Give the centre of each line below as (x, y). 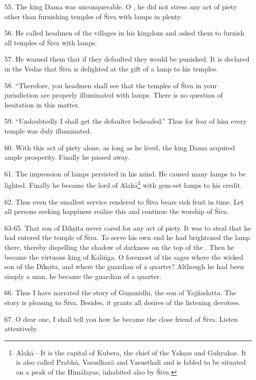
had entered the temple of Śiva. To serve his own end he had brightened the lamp (127, 237)
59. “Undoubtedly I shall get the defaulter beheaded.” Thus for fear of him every (126, 121)
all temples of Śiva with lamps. (51, 42)
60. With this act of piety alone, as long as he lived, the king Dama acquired (120, 147)
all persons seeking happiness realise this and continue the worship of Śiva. (117, 211)
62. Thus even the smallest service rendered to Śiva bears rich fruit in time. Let (124, 201)
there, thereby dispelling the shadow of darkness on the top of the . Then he (119, 247)
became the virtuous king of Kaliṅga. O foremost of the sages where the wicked (124, 257)
